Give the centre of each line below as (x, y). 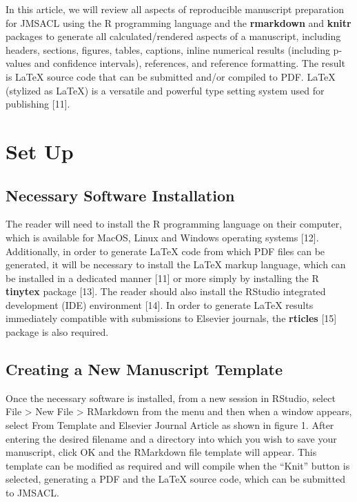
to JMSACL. (32, 493)
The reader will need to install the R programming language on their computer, (174, 224)
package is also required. (57, 332)
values (19, 63)
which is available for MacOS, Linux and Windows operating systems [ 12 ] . (162, 237)
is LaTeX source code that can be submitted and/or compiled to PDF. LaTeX (171, 76)
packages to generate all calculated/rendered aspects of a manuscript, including (173, 36)
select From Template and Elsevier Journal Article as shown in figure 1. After (170, 425)
